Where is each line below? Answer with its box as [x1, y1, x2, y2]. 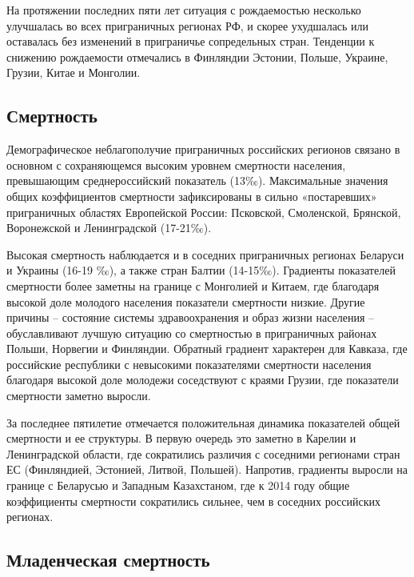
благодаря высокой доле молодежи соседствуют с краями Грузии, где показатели [6, 371, 399, 388]
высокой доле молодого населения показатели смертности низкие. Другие [6, 293, 365, 310]
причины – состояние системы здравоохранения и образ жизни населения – [6, 309, 375, 326]
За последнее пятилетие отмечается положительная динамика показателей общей [6, 414, 400, 431]
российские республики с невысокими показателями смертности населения [6, 355, 372, 372]
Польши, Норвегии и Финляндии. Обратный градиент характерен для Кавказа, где [6, 340, 408, 357]
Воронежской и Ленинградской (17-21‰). [6, 219, 212, 236]
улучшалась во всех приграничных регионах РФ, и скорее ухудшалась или [6, 17, 369, 34]
